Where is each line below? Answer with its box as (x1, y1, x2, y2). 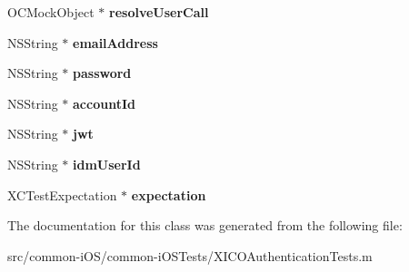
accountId (73, 93, 135, 112)
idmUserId (73, 154, 141, 173)
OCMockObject (7, 3, 95, 21)
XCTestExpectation (7, 185, 117, 204)
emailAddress (73, 33, 158, 52)
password (73, 63, 132, 83)
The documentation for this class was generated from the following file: (7, 216, 403, 235)
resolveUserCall (109, 3, 209, 21)
